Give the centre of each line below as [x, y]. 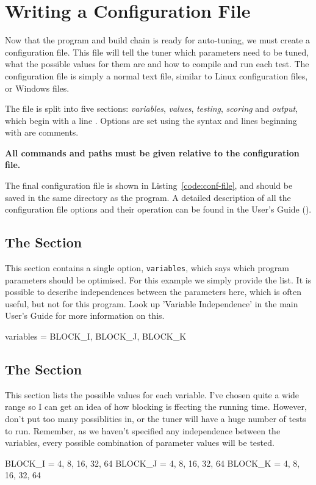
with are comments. [42, 132]
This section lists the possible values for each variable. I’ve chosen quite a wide [152, 394]
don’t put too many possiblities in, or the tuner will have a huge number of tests [156, 419]
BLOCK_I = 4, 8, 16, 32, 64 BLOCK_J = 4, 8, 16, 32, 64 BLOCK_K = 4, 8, [153, 463]
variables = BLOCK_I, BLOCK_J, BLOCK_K [96, 336]
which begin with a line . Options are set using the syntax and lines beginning [151, 120]
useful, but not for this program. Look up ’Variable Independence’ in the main [152, 303]
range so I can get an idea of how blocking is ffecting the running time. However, [156, 407]
